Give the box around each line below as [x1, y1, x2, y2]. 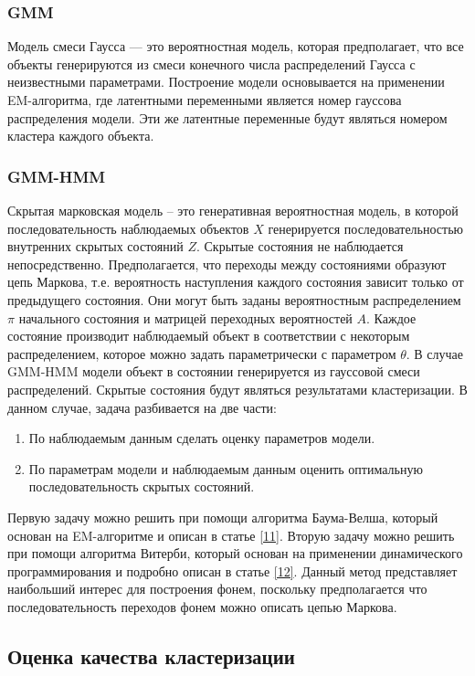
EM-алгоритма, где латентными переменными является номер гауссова [7, 90, 402, 109]
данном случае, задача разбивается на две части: [7, 397, 277, 417]
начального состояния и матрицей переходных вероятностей [18, 308, 353, 327]
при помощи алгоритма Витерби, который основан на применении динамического [7, 544, 463, 563]
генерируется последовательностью [268, 218, 464, 238]
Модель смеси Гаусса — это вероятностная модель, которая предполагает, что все [7, 37, 464, 56]
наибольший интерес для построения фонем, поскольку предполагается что [7, 579, 427, 598]
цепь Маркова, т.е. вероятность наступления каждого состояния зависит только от [7, 272, 464, 291]
